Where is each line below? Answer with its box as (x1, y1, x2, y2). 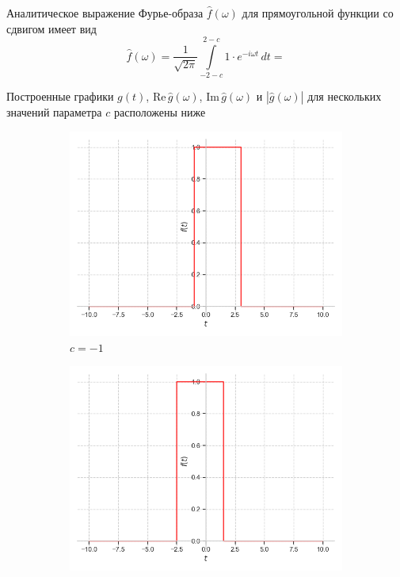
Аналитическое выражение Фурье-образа (6, 5, 204, 21)
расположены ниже (113, 104, 206, 120)
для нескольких (307, 88, 382, 105)
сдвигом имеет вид (6, 20, 97, 36)
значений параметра (6, 104, 102, 120)
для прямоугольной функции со (242, 5, 394, 21)
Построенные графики (6, 88, 114, 105)
